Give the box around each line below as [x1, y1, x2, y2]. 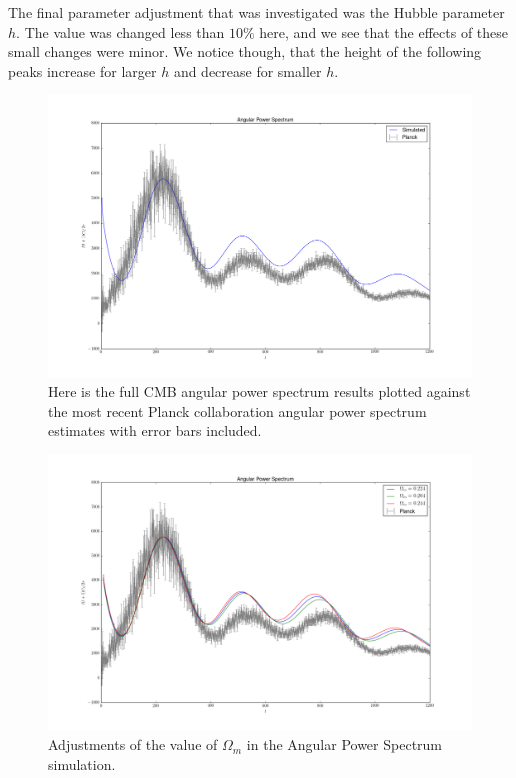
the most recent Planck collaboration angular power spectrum [48, 400, 427, 421]
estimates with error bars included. [48, 420, 262, 441]
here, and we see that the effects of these [259, 21, 509, 42]
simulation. [48, 753, 116, 774]
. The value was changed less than [16, 21, 225, 42]
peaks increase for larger [8, 60, 157, 81]
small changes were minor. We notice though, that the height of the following [8, 41, 482, 62]
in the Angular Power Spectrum [246, 734, 443, 755]
